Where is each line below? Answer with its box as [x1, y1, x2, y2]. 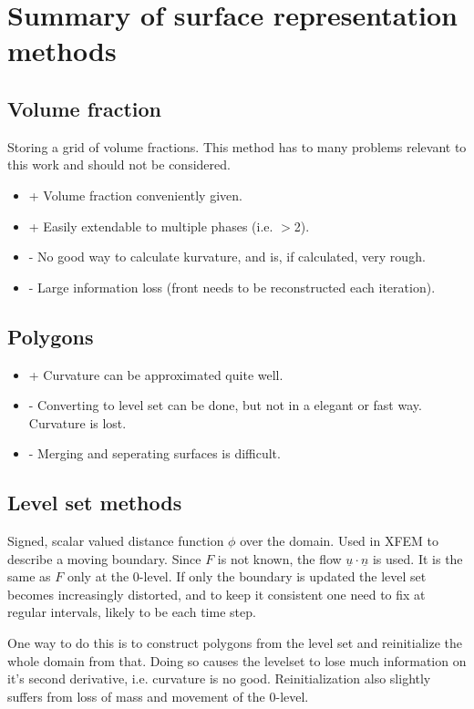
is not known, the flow [217, 549, 342, 568]
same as [7, 567, 51, 586]
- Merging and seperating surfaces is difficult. [28, 444, 281, 463]
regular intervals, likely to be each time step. [7, 602, 256, 622]
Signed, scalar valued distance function [7, 531, 224, 550]
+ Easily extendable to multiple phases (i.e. [28, 216, 273, 235]
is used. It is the [372, 549, 463, 568]
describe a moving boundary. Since [7, 549, 201, 568]
